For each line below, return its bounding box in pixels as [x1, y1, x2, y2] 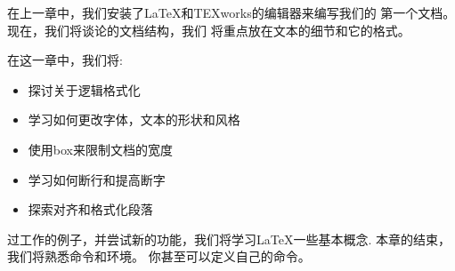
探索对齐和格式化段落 [28, 200, 153, 219]
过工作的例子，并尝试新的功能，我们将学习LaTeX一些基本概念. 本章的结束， [7, 229, 451, 248]
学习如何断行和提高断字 [28, 170, 166, 188]
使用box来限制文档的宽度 [28, 139, 173, 158]
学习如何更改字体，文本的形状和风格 [28, 110, 240, 129]
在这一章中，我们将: [7, 51, 123, 69]
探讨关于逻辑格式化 [28, 80, 141, 99]
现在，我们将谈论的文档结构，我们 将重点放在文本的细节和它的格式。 [7, 20, 410, 39]
